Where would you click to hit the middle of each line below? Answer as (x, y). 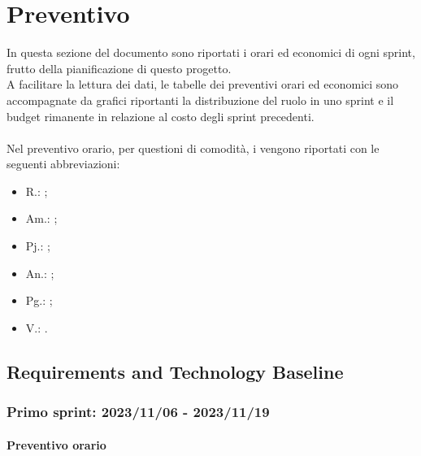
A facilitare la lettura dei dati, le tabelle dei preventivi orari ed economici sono (203, 84)
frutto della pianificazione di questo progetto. (119, 68)
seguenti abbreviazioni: (63, 164)
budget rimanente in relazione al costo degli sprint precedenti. (161, 116)
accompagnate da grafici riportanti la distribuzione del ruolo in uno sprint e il (200, 100)
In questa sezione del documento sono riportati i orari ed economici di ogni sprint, (211, 52)
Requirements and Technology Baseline (175, 371)
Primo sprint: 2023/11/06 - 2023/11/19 (138, 412)
